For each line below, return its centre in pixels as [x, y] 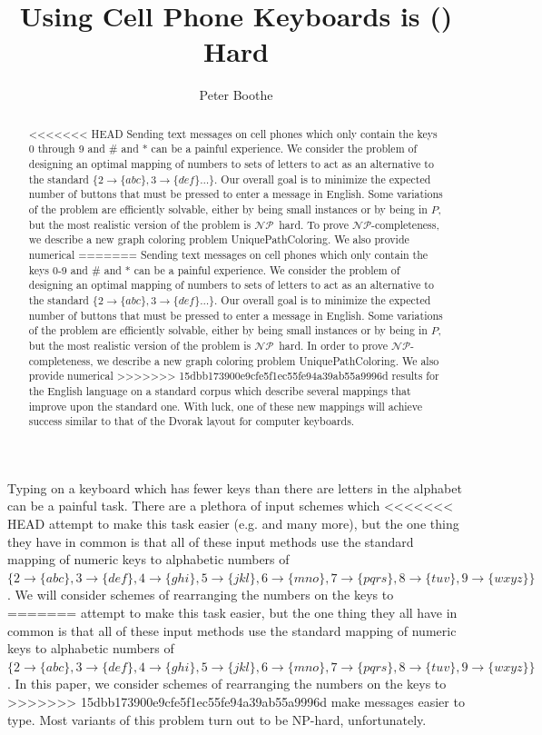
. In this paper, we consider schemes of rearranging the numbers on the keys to [227, 684]
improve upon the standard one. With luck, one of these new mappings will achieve [226, 406]
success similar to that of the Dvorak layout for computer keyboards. [192, 421]
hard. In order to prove [333, 345]
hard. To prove [314, 224]
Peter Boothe [236, 95]
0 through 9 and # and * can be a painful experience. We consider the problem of [223, 149]
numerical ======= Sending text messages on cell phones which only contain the [228, 254]
